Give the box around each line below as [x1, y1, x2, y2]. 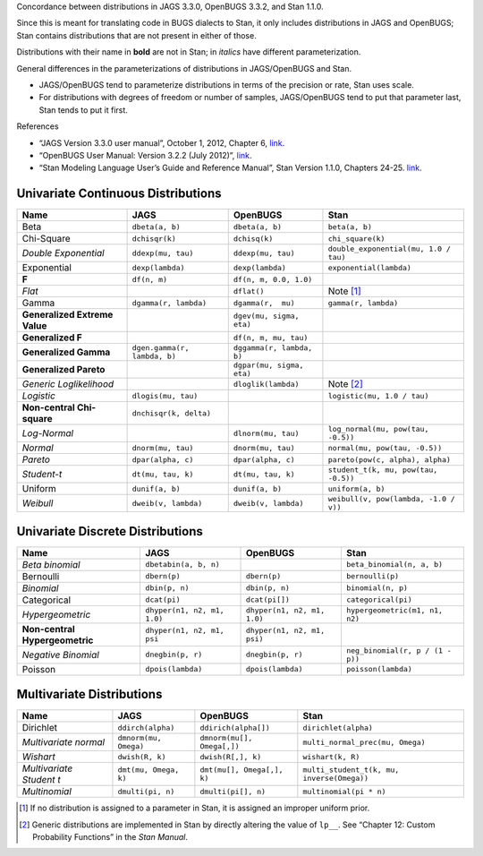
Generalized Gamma [21, 346, 111, 358]
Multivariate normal [21, 736, 106, 749]
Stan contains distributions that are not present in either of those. [16, 30, 257, 40]
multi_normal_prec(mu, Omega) [302, 737, 426, 747]
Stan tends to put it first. [38, 104, 129, 116]
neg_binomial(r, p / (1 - [345, 646, 452, 655]
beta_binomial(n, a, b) [345, 560, 443, 569]
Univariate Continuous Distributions [16, 186, 222, 201]
